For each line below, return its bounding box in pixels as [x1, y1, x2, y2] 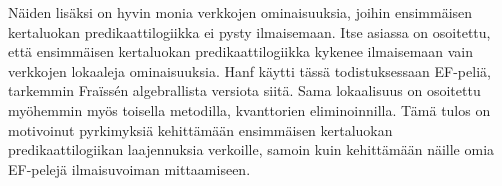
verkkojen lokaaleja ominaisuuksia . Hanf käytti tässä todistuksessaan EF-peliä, [8, 60, 491, 81]
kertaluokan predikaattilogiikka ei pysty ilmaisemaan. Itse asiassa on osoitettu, [8, 21, 491, 42]
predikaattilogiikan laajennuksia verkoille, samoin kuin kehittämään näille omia [8, 139, 495, 160]
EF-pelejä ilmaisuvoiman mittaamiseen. [8, 158, 251, 179]
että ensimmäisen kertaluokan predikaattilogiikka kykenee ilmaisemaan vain [8, 41, 474, 62]
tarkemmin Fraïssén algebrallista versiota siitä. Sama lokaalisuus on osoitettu [8, 80, 481, 101]
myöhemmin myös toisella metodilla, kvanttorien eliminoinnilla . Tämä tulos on [8, 99, 491, 120]
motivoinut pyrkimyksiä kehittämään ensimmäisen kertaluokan [8, 119, 393, 140]
